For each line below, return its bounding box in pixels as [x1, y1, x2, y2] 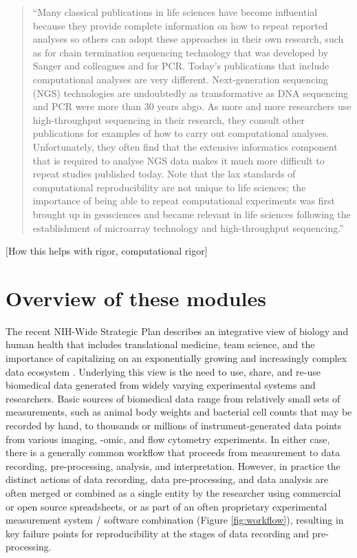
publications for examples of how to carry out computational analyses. [32, 126, 329, 140]
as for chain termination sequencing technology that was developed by [32, 45, 329, 59]
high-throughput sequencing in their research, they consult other [32, 112, 305, 127]
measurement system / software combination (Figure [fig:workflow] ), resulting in [6, 513, 344, 527]
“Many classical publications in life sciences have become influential [32, 5, 318, 19]
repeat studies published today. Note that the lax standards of [32, 167, 296, 181]
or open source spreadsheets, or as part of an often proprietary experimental [6, 499, 327, 513]
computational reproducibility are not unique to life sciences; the [32, 180, 306, 194]
